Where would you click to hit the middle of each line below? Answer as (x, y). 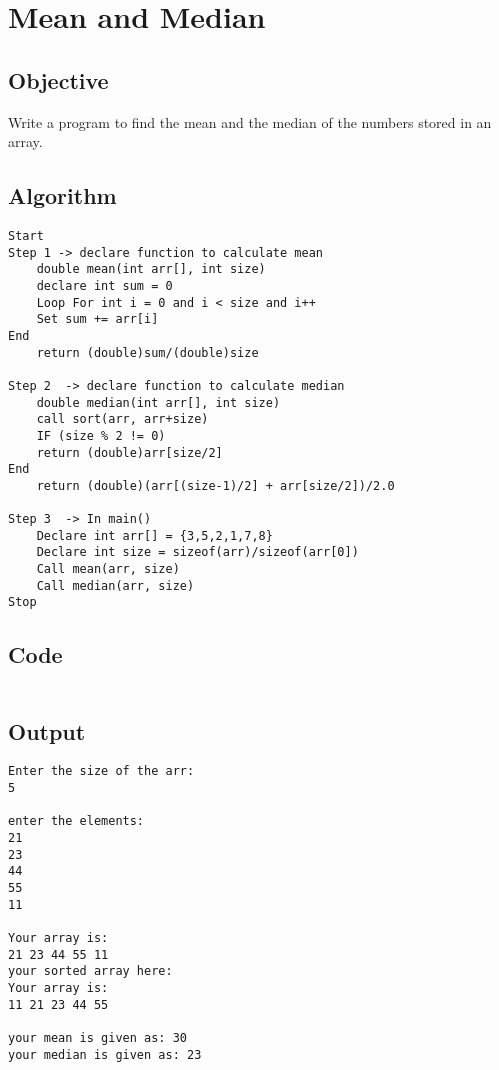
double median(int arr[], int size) (158, 402)
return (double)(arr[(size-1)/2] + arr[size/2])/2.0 (215, 485)
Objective (58, 79)
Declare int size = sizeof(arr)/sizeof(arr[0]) (197, 552)
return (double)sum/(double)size (147, 352)
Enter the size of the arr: (101, 771)
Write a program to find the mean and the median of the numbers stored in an (250, 121)
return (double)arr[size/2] (129, 452)
